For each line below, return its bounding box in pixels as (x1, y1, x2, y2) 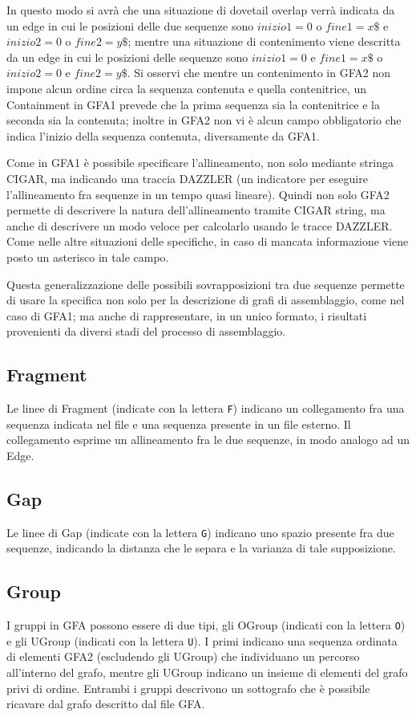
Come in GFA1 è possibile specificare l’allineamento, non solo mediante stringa (6, 154, 394, 171)
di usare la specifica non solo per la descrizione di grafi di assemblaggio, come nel (6, 291, 405, 308)
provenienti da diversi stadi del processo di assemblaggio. (6, 323, 286, 340)
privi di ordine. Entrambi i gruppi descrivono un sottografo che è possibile (6, 679, 370, 696)
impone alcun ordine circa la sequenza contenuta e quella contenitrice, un (6, 79, 366, 96)
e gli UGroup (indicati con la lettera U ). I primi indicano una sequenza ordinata (6, 632, 398, 649)
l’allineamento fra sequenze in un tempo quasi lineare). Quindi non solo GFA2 (6, 185, 390, 202)
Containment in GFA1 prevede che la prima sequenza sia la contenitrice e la (6, 96, 381, 112)
